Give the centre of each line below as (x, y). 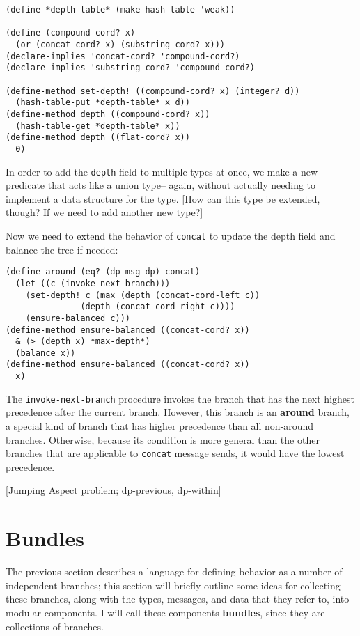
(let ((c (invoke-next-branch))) (93, 283)
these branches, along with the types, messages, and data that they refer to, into (178, 599)
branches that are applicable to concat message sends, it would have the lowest (175, 453)
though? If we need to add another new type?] (104, 212)
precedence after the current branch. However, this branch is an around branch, (178, 412)
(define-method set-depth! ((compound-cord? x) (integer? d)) (153, 91)
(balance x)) (46, 353)
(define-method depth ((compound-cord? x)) (108, 114)
